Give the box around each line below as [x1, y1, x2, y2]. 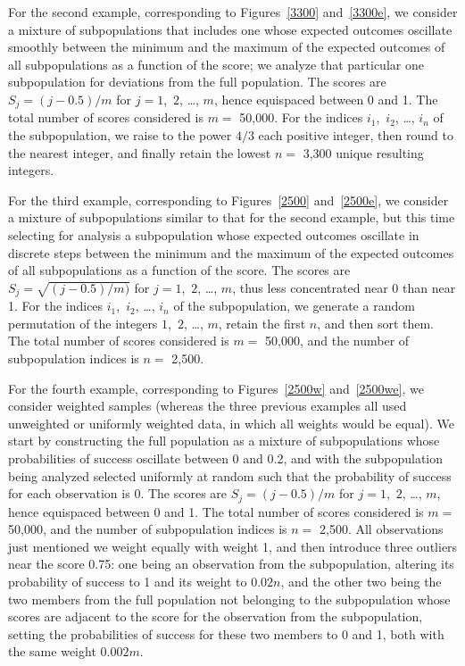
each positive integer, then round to [258, 126, 453, 145]
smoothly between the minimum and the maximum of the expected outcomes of [8, 37, 445, 56]
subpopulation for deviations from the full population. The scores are [8, 72, 386, 91]
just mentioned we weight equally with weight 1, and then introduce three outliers [8, 537, 458, 555]
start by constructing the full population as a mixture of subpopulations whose [8, 431, 440, 450]
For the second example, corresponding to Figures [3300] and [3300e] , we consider [8, 3, 458, 21]
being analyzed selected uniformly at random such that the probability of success [8, 466, 452, 485]
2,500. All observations [319, 520, 444, 538]
